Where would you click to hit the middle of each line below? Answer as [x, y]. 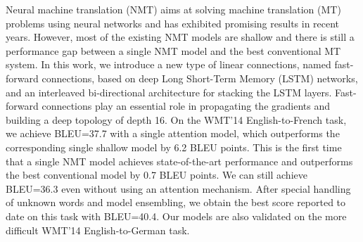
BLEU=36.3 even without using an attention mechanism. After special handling [178, 188]
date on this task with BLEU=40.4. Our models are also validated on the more [176, 216]
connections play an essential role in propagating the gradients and [186, 106]
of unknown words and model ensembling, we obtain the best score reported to [176, 202]
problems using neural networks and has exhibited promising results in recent [173, 23]
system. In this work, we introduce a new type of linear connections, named [168, 64]
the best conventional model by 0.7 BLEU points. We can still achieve [157, 175]
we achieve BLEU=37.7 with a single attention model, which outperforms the [173, 133]
